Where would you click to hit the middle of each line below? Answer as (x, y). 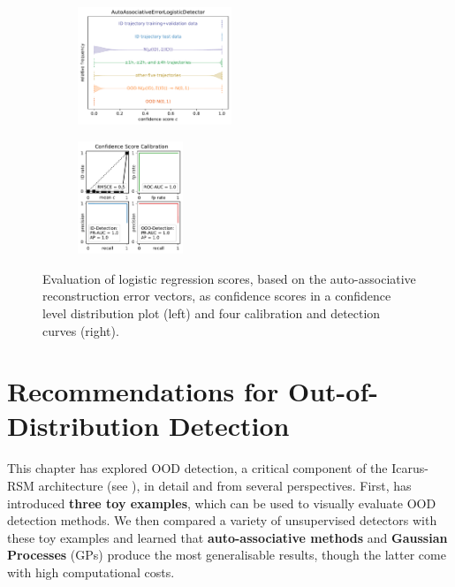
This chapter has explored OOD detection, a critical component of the (197, 468)
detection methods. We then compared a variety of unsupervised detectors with (222, 520)
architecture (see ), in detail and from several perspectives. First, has (225, 485)
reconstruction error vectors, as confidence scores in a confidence (217, 296)
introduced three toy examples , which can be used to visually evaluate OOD (222, 503)
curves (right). (81, 330)
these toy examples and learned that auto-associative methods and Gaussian (227, 537)
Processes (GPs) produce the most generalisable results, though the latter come (227, 555)
